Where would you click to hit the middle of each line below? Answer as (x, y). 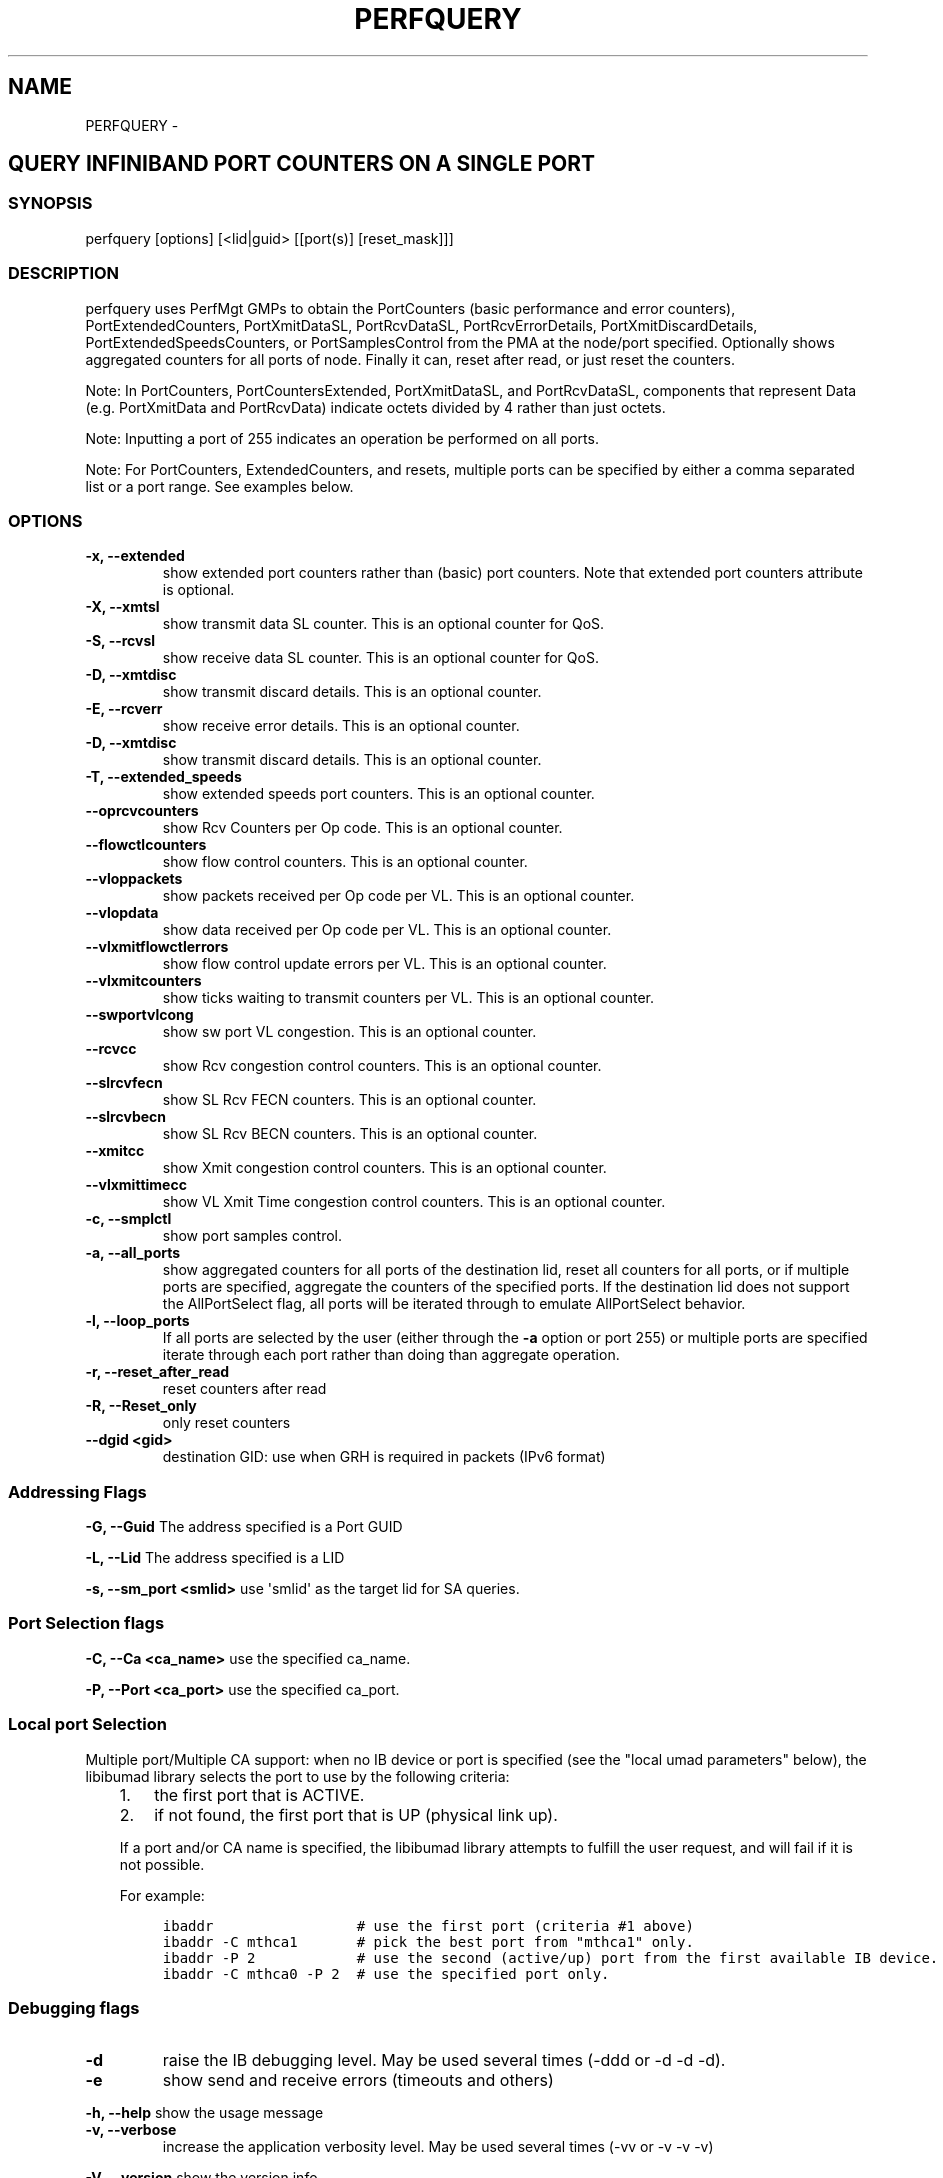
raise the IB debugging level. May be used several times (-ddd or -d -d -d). (444, 2060)
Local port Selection (87, 1724)
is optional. (198, 590)
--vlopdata (122, 913)
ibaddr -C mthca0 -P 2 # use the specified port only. (386, 1973)
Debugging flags (74, 2007)
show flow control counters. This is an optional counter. (345, 862)
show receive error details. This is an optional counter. (341, 726)
